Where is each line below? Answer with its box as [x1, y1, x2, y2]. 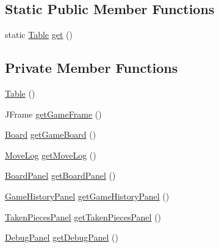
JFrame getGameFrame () [5, 107, 102, 120]
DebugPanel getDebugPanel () [5, 231, 118, 244]
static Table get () [5, 28, 73, 41]
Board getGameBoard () [5, 128, 96, 141]
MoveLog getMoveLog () [5, 148, 96, 161]
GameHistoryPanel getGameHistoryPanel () [5, 189, 170, 202]
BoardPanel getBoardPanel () [5, 169, 116, 182]
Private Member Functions [5, 58, 178, 77]
